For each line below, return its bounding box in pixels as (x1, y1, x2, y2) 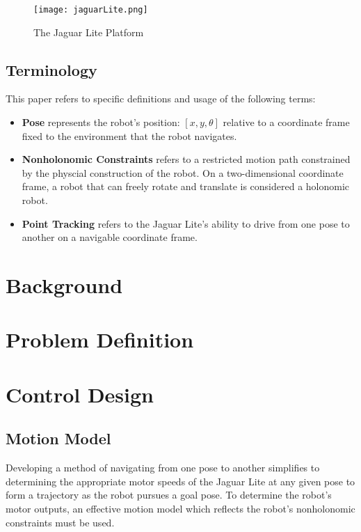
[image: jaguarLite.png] (33, 5, 148, 15)
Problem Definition (6, 325, 194, 354)
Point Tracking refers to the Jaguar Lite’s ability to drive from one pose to (22, 216, 350, 230)
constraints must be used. (6, 515, 115, 529)
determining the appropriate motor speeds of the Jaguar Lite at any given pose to (6, 474, 355, 488)
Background (6, 270, 123, 299)
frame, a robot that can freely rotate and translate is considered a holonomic (22, 179, 350, 194)
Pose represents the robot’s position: (22, 115, 180, 130)
